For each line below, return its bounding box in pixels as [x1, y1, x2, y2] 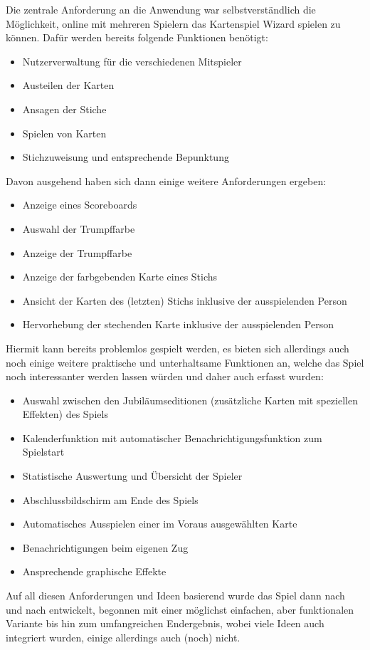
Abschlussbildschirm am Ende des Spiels [22, 492, 199, 507]
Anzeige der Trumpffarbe [22, 245, 132, 260]
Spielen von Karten [22, 125, 107, 140]
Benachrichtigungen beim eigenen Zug [22, 540, 189, 555]
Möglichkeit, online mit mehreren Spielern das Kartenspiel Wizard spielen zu [6, 16, 341, 31]
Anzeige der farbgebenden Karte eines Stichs [22, 269, 218, 284]
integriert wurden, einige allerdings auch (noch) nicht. [6, 629, 240, 644]
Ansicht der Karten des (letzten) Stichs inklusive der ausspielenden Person [22, 293, 347, 308]
